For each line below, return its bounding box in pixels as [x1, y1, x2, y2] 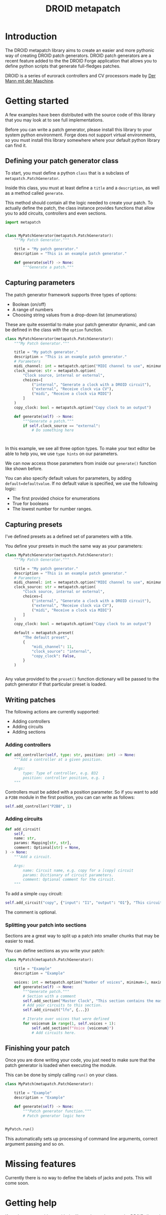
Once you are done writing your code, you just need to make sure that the [5, 1057, 156, 1063]
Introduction [5, 31, 57, 42]
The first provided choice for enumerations [12, 495, 100, 501]
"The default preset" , [23, 635, 70, 640]
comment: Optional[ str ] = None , [14, 845, 81, 850]
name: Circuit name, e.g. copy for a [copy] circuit [23, 868, 134, 873]
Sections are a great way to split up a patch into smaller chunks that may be [5, 933, 160, 939]
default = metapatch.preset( [14, 631, 74, 636]
